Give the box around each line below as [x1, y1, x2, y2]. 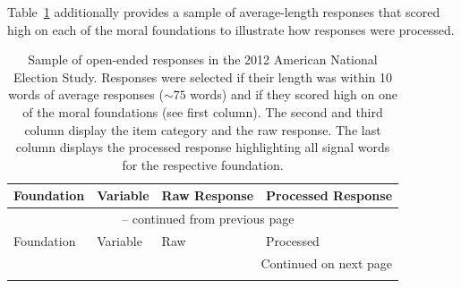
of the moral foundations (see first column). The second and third [22, 102, 383, 121]
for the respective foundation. [122, 155, 284, 174]
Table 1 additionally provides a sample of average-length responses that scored [7, 3, 440, 21]
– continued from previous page [122, 209, 295, 228]
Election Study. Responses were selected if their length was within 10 [13, 67, 393, 86]
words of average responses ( [8, 85, 164, 104]
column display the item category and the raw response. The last [24, 120, 381, 139]
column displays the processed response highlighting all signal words [15, 138, 390, 157]
